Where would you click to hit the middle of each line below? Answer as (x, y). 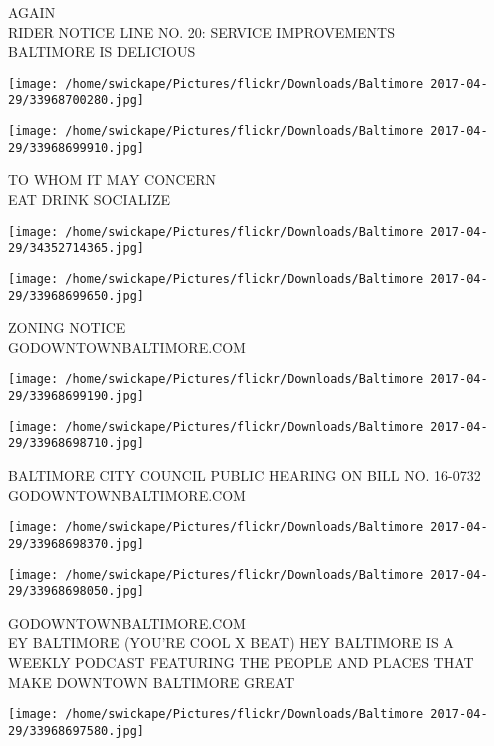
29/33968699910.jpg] (76, 147)
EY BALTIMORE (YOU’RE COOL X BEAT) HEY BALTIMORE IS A (231, 642)
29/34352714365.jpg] (76, 248)
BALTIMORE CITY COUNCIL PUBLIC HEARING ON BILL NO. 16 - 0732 (244, 475)
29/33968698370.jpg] (76, 543)
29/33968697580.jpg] (76, 730)
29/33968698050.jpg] (76, 591)
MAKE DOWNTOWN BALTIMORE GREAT (151, 681)
